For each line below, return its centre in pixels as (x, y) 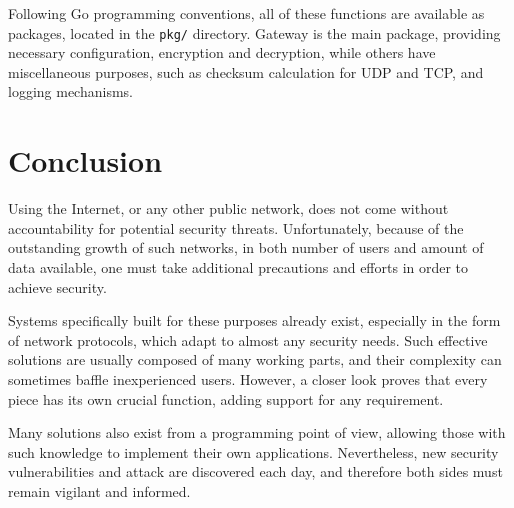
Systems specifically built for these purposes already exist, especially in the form (254, 320)
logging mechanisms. (70, 91)
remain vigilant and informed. (99, 490)
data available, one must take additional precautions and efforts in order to (238, 266)
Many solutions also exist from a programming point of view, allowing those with (257, 432)
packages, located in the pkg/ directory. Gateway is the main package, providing (254, 32)
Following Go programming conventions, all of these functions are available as (246, 13)
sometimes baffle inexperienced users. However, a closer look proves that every (248, 378)
